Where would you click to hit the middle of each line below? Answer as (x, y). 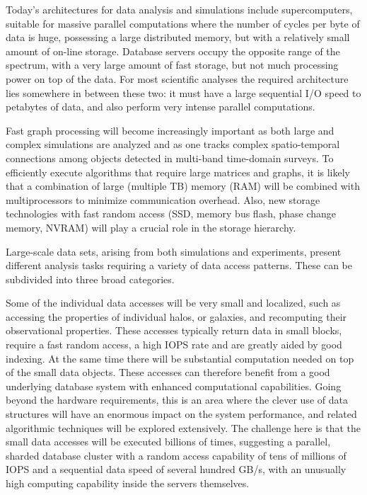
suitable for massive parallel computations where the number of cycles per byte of (183, 23)
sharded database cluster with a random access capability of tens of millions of (176, 455)
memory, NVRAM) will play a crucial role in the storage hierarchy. (151, 227)
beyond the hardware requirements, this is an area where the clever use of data (177, 400)
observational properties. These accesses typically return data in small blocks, (174, 330)
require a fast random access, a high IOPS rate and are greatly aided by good (174, 345)
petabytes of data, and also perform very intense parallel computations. (161, 107)
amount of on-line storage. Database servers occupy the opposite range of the (173, 51)
